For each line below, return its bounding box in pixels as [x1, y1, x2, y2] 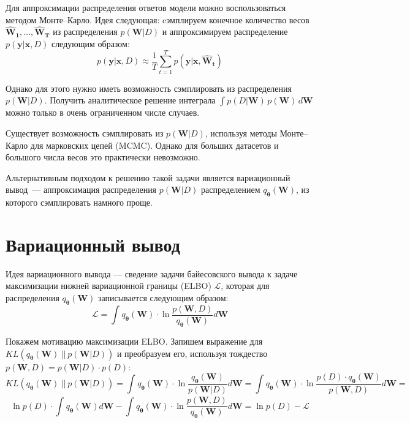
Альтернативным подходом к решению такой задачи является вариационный [6, 171, 290, 184]
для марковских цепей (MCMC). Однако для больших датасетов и [30, 138, 279, 151]
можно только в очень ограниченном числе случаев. [6, 106, 200, 119]
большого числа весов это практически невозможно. [6, 151, 200, 163]
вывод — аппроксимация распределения [6, 183, 157, 196]
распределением [201, 183, 260, 196]
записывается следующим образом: [97, 291, 229, 304]
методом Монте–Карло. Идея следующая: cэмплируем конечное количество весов [6, 13, 309, 26]
